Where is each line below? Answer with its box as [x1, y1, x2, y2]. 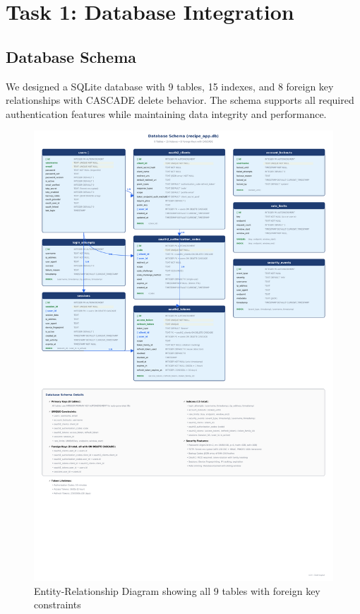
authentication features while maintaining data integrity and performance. [6, 106, 327, 121]
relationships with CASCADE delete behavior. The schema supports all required [6, 93, 354, 107]
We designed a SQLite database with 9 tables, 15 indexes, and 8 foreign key [6, 78, 334, 93]
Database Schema [6, 45, 137, 67]
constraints [34, 597, 81, 612]
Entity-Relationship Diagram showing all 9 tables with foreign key [34, 583, 320, 598]
